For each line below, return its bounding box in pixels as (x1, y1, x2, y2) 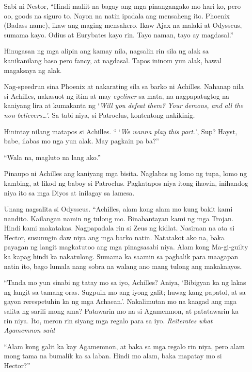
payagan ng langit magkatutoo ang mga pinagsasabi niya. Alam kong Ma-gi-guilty (4, 242, 248, 252)
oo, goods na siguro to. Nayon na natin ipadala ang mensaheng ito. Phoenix (4, 10, 230, 20)
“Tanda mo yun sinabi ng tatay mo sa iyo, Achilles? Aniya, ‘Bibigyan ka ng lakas (4, 277, 246, 287)
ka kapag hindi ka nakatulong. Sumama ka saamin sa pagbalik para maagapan (4, 251, 238, 262)
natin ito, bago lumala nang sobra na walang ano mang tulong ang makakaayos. (4, 261, 242, 271)
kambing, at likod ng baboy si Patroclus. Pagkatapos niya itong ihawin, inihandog (4, 177, 248, 188)
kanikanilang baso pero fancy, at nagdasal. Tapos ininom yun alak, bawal (4, 55, 222, 65)
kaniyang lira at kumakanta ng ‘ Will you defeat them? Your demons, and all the (4, 100, 243, 110)
